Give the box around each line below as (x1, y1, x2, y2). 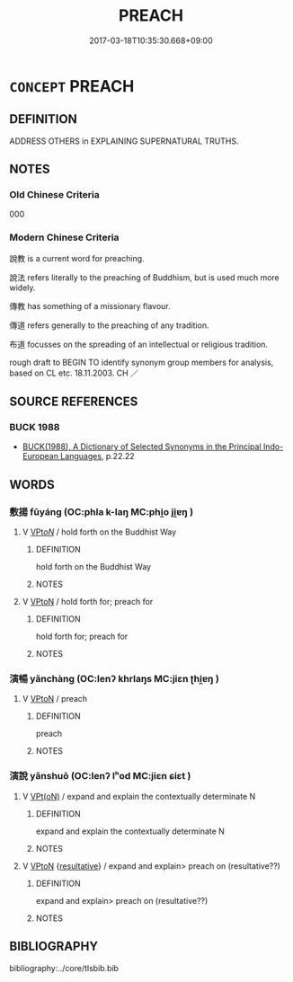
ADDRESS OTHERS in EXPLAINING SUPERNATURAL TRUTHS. (9, 136, 240, 146)
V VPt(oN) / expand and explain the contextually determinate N (22, 791, 256, 801)
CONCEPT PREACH (9, 75, 135, 96)
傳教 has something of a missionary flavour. (9, 300, 171, 311)
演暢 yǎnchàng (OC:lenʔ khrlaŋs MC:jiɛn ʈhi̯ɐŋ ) (9, 673, 220, 686)
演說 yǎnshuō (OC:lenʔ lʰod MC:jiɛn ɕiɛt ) (9, 770, 191, 783)
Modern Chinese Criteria (9, 231, 120, 243)
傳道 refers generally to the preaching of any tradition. (9, 320, 209, 331)
